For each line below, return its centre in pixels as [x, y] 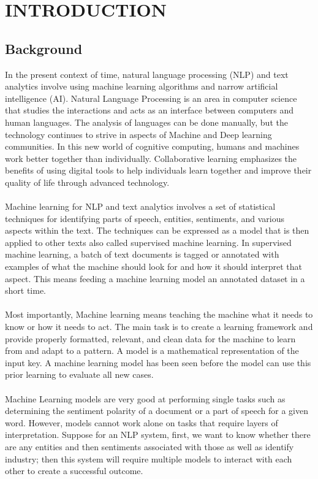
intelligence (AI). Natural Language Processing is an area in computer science [151, 98]
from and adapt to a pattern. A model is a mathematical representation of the [152, 351]
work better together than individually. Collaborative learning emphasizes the [151, 158]
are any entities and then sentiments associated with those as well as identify [150, 446]
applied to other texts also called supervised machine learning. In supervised [148, 242]
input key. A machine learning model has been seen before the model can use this [158, 362]
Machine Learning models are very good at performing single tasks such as [145, 398]
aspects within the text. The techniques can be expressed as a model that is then [157, 230]
